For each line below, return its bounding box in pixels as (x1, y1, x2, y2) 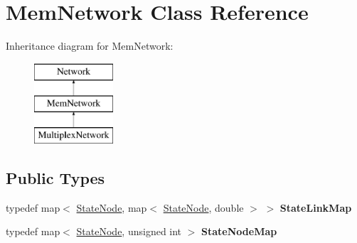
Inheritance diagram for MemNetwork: (6, 38, 174, 53)
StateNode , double (163, 200, 244, 215)
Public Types (6, 167, 105, 189)
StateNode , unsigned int (76, 224, 182, 239)
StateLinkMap (279, 200, 352, 215)
